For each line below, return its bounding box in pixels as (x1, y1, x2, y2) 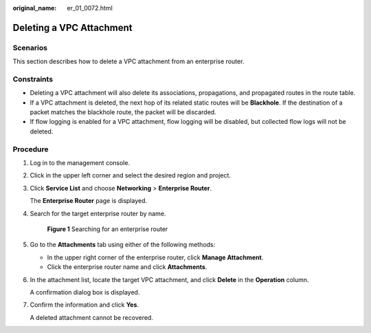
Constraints (12, 74, 54, 84)
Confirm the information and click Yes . (30, 301, 139, 309)
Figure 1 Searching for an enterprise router (47, 224, 168, 233)
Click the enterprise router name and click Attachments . (47, 263, 207, 271)
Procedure (12, 144, 49, 154)
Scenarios (12, 43, 48, 52)
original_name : (12, 4, 57, 12)
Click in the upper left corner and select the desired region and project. (30, 171, 232, 180)
